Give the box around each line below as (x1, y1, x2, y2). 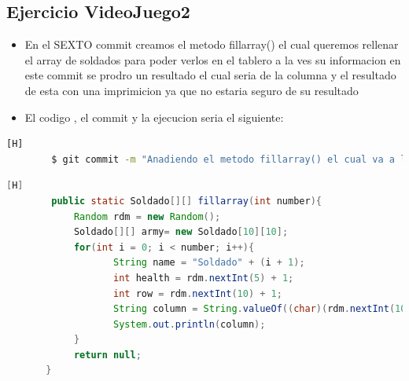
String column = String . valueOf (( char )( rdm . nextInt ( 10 (113, 303, 407, 315)
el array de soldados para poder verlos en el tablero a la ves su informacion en (24, 51, 401, 68)
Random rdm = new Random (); (73, 211, 221, 222)
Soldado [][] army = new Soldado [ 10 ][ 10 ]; (73, 226, 289, 238)
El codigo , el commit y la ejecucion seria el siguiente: (24, 108, 284, 125)
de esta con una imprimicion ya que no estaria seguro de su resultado (24, 82, 359, 98)
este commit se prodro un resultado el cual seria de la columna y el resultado (24, 67, 396, 83)
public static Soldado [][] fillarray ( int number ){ (51, 195, 322, 207)
